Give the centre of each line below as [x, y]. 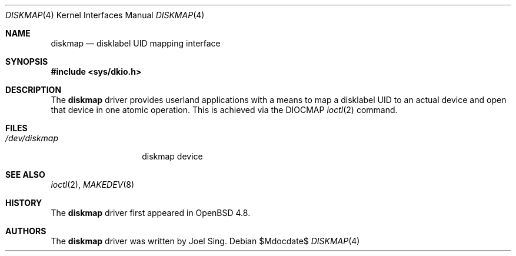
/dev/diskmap [32, 138]
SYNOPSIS [27, 61]
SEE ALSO [25, 174]
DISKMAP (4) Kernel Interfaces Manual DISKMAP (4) [105, 15]
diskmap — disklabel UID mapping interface [136, 43]
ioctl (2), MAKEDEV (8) [93, 184]
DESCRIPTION [34, 90]
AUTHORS [26, 231]
